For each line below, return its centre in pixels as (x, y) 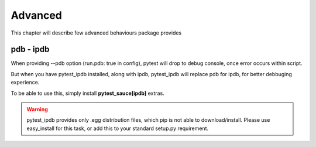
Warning (37, 110)
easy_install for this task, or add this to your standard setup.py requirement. (118, 128)
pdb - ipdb (30, 49)
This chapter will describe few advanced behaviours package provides (96, 33)
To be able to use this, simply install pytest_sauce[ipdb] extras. (88, 93)
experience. (25, 83)
